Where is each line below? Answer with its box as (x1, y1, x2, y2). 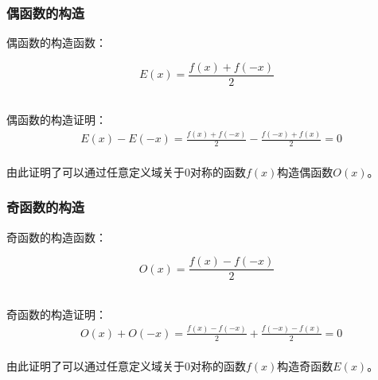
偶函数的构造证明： (6, 111, 107, 128)
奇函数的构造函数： (6, 228, 107, 245)
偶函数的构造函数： (6, 34, 107, 51)
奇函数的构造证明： (6, 305, 107, 322)
